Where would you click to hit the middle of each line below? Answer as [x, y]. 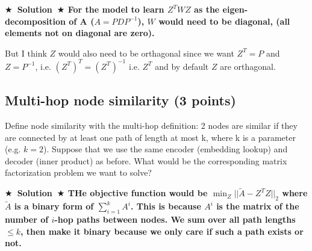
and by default [182, 66]
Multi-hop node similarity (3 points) [120, 100]
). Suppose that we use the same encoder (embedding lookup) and [166, 149]
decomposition [35, 21]
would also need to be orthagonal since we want [146, 53]
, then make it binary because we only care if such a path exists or [162, 231]
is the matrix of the [258, 206]
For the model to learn [116, 9]
